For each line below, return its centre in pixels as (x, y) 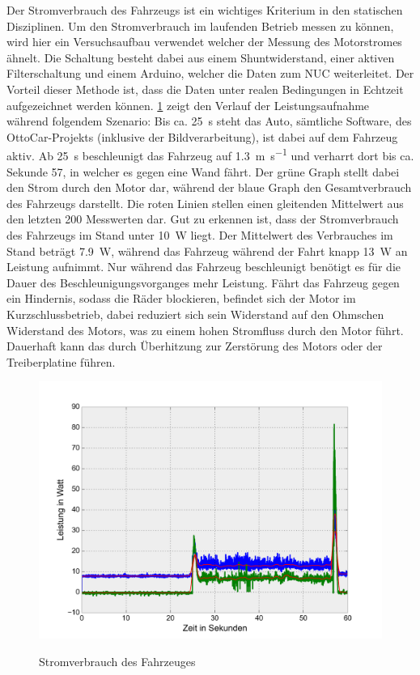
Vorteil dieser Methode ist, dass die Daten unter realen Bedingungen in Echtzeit (205, 89)
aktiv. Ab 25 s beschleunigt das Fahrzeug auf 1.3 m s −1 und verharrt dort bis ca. (210, 154)
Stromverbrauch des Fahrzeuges (117, 661)
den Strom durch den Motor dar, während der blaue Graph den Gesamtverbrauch (209, 187)
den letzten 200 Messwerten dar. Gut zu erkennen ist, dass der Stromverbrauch (203, 219)
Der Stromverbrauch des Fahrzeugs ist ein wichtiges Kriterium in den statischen (205, 10)
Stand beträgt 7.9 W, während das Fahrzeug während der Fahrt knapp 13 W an (207, 250)
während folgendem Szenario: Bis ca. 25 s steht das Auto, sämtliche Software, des (209, 121)
